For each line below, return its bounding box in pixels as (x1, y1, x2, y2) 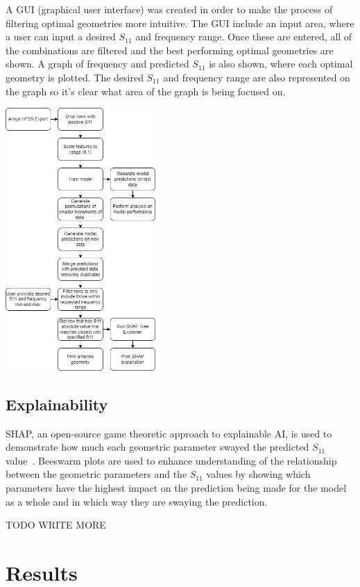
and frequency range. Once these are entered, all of (135, 29, 352, 44)
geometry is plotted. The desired (6, 70, 144, 84)
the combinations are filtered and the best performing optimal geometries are (6, 42, 334, 57)
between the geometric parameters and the (6, 467, 187, 481)
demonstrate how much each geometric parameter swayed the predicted (6, 440, 309, 454)
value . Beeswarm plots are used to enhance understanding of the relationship (6, 453, 337, 467)
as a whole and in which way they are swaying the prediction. (6, 494, 268, 508)
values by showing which (206, 467, 311, 481)
